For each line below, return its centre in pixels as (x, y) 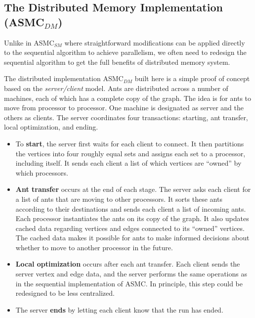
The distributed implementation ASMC (64, 78)
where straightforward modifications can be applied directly (155, 42)
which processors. (42, 172)
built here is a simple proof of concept (192, 78)
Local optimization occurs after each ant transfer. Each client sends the (128, 264)
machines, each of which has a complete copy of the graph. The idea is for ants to (128, 98)
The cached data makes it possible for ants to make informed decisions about (132, 238)
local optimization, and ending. (51, 127)
